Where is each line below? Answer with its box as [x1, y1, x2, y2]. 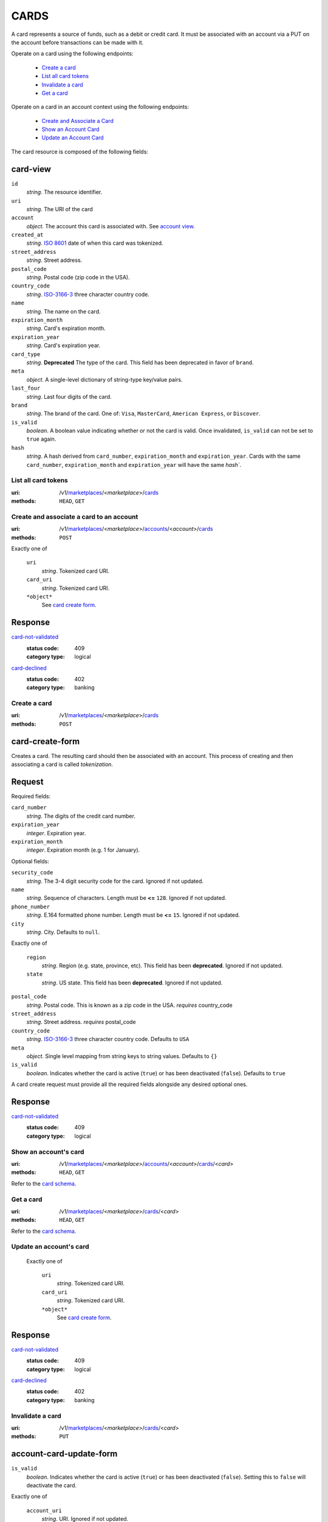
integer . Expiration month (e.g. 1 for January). [26, 846, 140, 854]
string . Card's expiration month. [26, 324, 106, 332]
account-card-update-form [11, 1449, 118, 1459]
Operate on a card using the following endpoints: [11, 50, 134, 57]
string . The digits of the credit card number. [26, 812, 136, 819]
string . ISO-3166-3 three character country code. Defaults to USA [26, 1036, 190, 1043]
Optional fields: [11, 857, 50, 864]
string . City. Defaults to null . [26, 928, 100, 936]
